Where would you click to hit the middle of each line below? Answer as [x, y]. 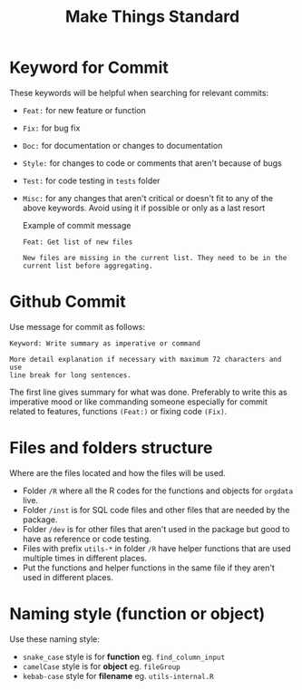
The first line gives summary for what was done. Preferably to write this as [148, 392]
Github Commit [68, 302]
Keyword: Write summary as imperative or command [105, 343]
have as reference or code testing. [87, 539]
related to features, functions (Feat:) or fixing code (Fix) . [118, 411]
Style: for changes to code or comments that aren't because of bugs [152, 163]
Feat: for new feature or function [84, 110]
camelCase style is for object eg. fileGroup [101, 666]
